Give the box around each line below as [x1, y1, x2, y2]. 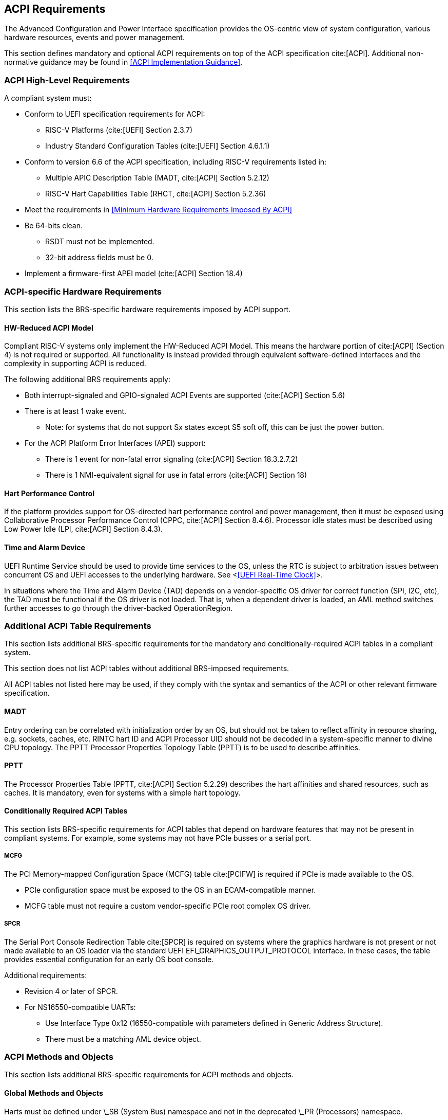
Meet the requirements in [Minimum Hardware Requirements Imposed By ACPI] [25, 205, 293, 214]
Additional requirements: [4, 970, 87, 980]
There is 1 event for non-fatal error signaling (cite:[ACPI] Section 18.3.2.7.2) [45, 455, 298, 464]
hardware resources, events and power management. [4, 33, 185, 42]
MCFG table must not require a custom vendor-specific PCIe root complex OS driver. [25, 901, 311, 910]
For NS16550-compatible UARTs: [25, 1002, 136, 1011]
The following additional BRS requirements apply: [4, 375, 170, 384]
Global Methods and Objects [4, 1088, 103, 1097]
